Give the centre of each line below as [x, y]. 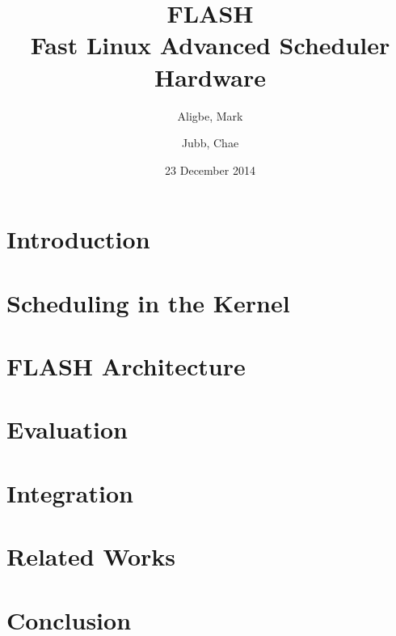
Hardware [210, 76]
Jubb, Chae [210, 143]
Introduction [78, 239]
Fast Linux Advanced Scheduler [210, 45]
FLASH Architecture [126, 366]
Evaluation [67, 429]
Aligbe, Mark [210, 115]
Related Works [91, 556]
